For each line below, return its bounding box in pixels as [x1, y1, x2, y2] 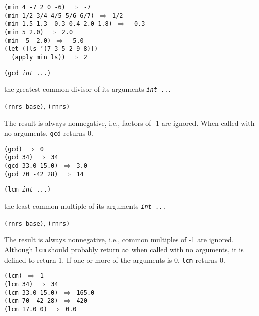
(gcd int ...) [4, 69, 51, 77]
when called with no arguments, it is [131, 244, 244, 255]
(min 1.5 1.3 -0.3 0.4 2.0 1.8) [4, 20, 112, 28]
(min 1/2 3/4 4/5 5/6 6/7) [4, 12, 94, 19]
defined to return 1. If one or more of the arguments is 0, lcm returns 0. [4, 254, 225, 265]
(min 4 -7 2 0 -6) [4, 4, 66, 11]
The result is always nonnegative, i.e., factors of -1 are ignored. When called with [4, 117, 255, 128]
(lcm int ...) [4, 186, 51, 194]
